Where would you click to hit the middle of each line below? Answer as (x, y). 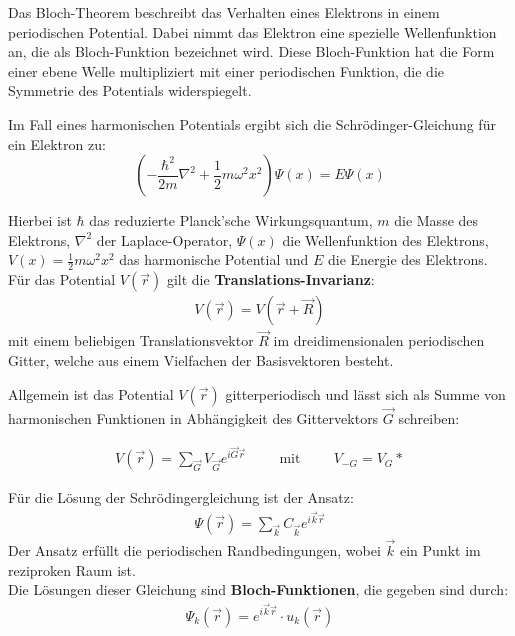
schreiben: (429, 417)
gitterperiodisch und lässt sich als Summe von (365, 393)
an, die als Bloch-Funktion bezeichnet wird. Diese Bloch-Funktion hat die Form (251, 51)
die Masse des (436, 220)
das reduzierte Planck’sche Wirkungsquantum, (231, 220)
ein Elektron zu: (57, 143)
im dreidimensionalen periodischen (379, 340)
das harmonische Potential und (214, 259)
